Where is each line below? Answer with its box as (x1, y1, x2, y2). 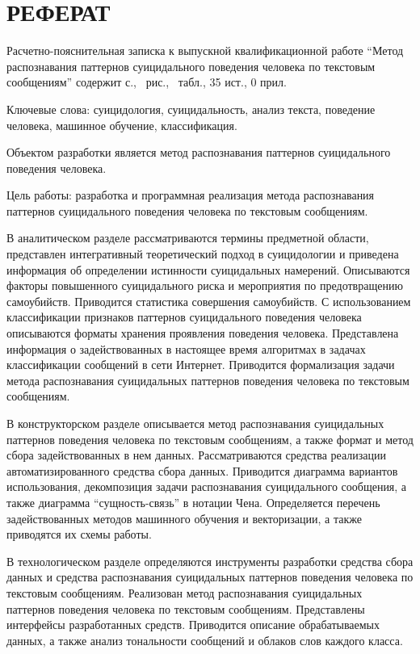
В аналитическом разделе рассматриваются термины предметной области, (6, 229, 369, 246)
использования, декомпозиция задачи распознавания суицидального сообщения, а (6, 478, 407, 495)
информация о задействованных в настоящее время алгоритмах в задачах (6, 340, 366, 357)
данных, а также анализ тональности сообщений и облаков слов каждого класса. (6, 631, 403, 648)
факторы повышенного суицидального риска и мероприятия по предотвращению (6, 277, 403, 294)
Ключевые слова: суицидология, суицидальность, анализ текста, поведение (6, 100, 376, 117)
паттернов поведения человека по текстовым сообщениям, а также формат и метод (6, 430, 414, 447)
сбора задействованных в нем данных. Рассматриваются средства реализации (6, 446, 387, 463)
